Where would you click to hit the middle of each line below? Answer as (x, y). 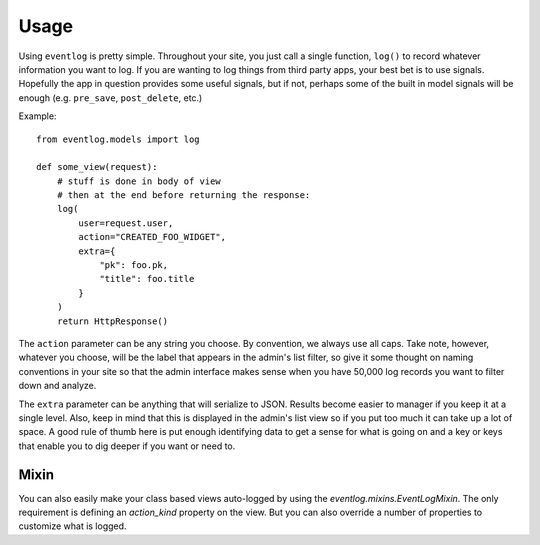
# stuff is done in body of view (139, 181)
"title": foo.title (147, 279)
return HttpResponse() (112, 321)
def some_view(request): (97, 167)
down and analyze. (57, 386)
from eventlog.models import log (118, 139)
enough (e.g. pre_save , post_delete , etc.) (110, 97)
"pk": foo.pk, (134, 265)
